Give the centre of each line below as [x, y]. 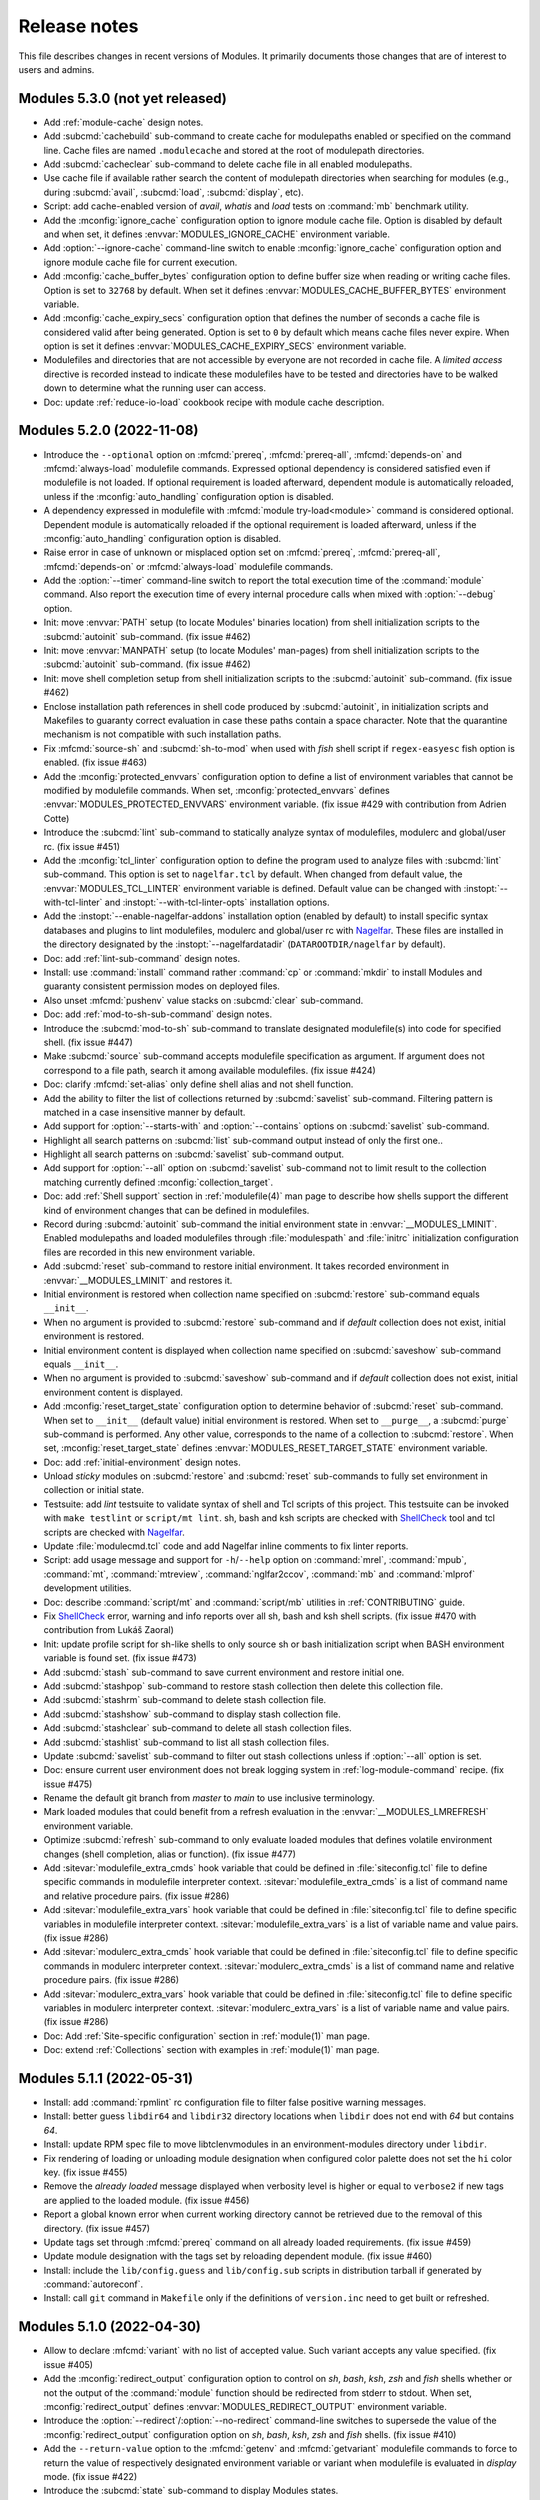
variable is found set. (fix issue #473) [120, 1658]
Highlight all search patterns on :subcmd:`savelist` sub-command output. [194, 1154]
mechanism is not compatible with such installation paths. [162, 734]
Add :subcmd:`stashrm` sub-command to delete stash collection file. [185, 1700]
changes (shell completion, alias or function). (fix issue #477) [170, 1854]
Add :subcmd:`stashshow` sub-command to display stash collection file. [192, 1714]
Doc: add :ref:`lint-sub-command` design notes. [141, 958]
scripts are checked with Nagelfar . [114, 1532]
